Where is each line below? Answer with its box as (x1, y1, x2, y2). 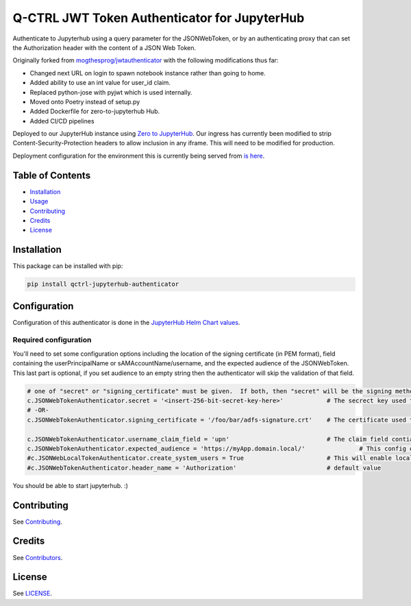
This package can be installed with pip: (12, 262, 123, 270)
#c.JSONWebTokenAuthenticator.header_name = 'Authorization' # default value (27, 463, 382, 472)
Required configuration (12, 335, 92, 345)
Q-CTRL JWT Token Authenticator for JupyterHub (12, 10, 305, 25)
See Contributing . (12, 518, 63, 526)
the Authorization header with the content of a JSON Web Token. (12, 43, 197, 51)
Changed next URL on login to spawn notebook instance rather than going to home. (29, 69, 266, 77)
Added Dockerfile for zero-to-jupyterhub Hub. (29, 107, 160, 116)
